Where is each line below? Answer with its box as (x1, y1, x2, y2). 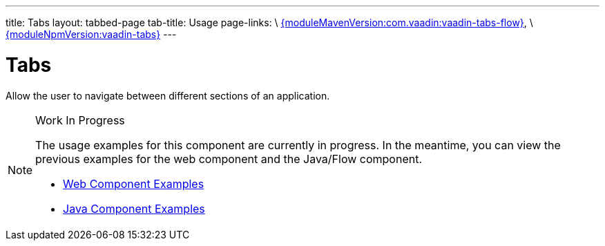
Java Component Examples (63, 201, 205, 216)
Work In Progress (35, 113, 125, 127)
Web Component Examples (63, 176, 204, 191)
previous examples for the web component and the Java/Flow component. (35, 151, 423, 166)
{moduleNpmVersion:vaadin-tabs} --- (6, 28, 177, 40)
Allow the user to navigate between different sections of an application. (6, 89, 330, 102)
